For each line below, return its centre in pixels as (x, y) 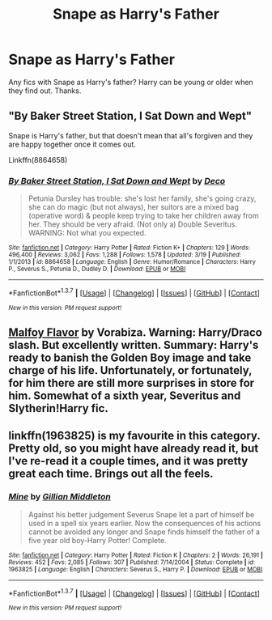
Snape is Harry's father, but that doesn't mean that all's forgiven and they (131, 135)
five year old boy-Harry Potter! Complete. (98, 540)
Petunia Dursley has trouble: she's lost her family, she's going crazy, (142, 198)
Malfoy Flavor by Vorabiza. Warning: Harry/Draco (136, 333)
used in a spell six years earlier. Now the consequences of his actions (144, 523)
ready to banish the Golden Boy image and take (130, 358)
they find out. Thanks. (45, 91)
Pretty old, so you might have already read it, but (134, 449)
